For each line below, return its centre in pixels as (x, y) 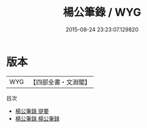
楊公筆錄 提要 (32, 111)
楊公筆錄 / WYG (102, 12)
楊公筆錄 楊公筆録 (37, 118)
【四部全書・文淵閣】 (60, 82)
